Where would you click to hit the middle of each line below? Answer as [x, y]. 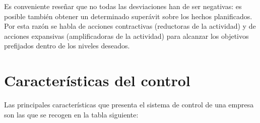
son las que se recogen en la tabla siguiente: [71, 114]
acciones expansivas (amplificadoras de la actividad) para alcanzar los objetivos [126, 36]
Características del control [97, 80]
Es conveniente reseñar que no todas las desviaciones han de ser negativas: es [123, 6]
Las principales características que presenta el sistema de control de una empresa [129, 105]
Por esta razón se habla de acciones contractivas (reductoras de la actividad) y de [130, 26]
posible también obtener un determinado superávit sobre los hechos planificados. [128, 16]
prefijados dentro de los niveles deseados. [67, 46]
